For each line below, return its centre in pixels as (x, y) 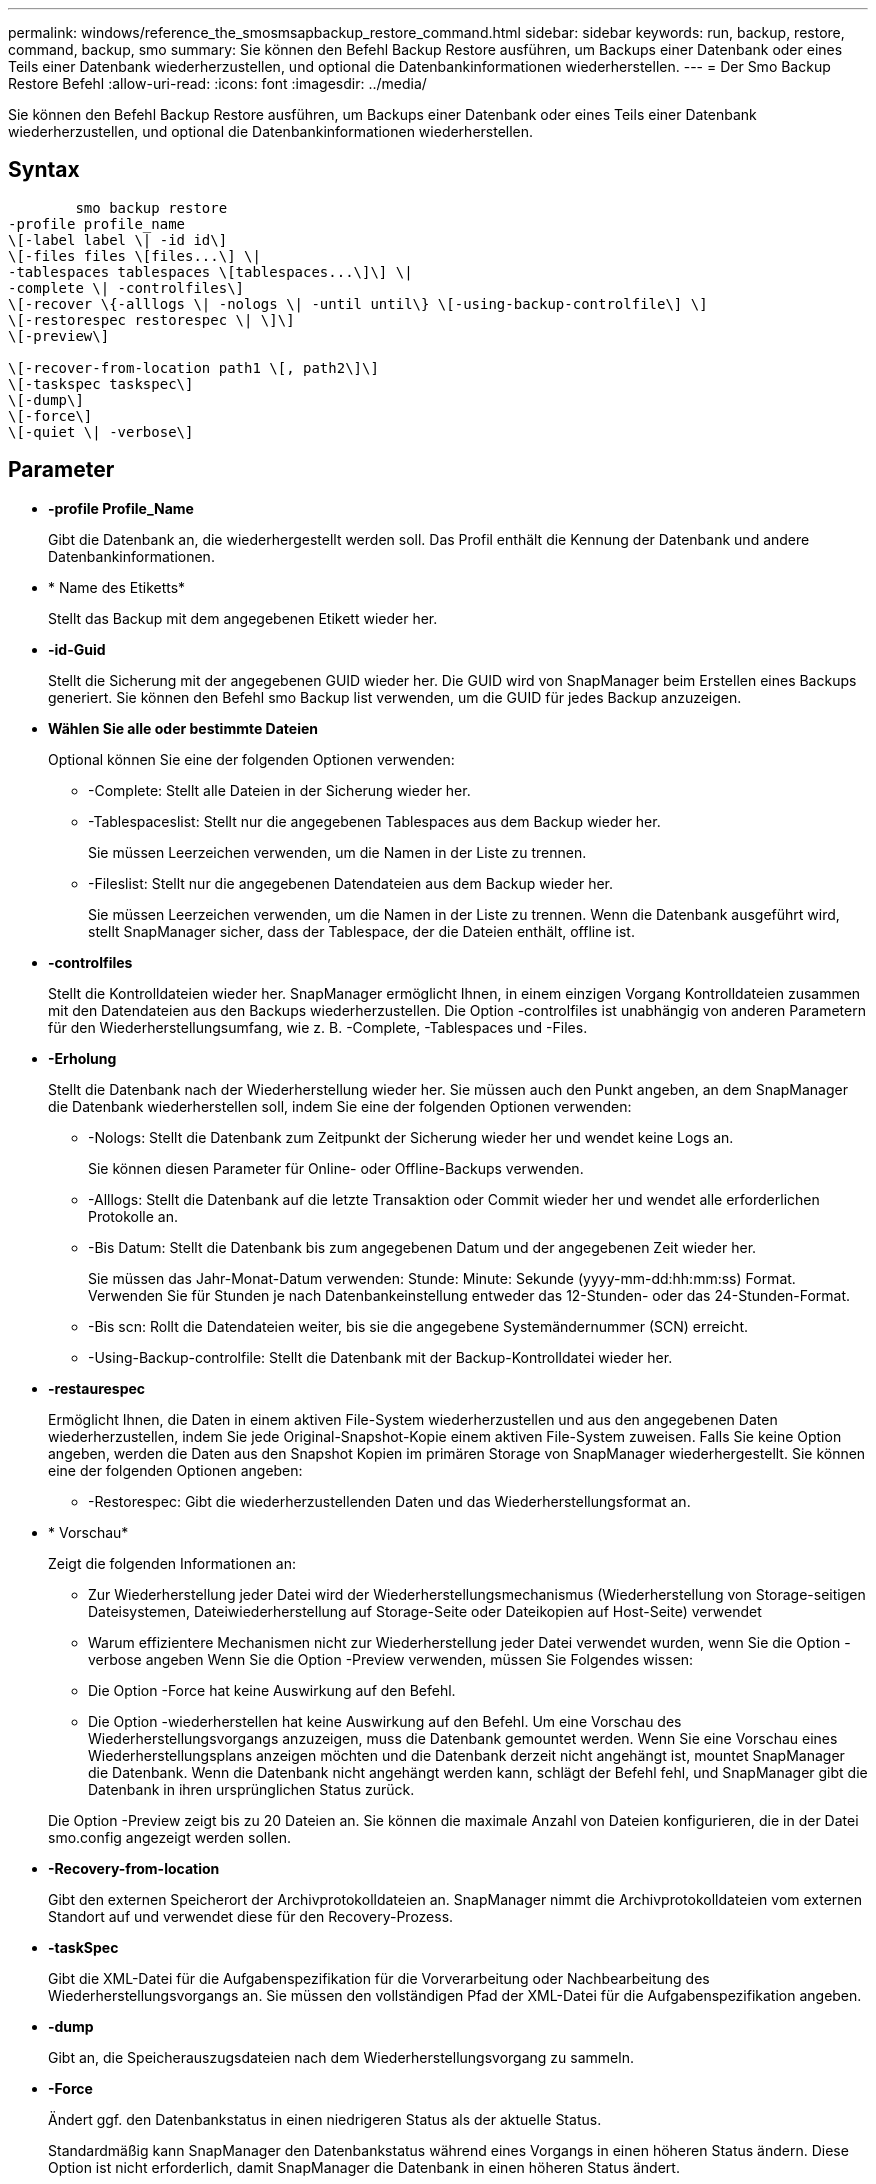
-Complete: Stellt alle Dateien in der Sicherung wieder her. (279, 790)
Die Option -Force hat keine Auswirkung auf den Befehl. (272, 1690)
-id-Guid (77, 649)
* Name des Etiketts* (117, 587)
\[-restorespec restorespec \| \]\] (151, 319)
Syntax (44, 170)
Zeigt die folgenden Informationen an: (172, 1563)
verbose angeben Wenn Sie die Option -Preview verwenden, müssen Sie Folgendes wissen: (391, 1659)
